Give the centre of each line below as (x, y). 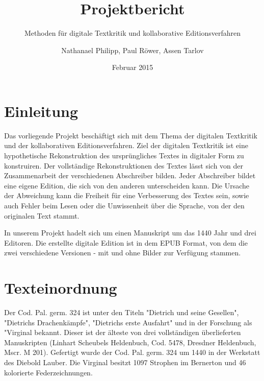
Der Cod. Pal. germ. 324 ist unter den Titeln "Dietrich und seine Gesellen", (122, 312)
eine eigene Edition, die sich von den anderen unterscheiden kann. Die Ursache (127, 185)
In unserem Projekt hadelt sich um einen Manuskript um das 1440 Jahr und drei (130, 233)
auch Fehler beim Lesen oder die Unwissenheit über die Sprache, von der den (124, 205)
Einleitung (41, 111)
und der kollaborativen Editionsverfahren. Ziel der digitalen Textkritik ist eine (126, 145)
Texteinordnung (61, 288)
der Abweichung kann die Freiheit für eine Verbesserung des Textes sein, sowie (127, 195)
